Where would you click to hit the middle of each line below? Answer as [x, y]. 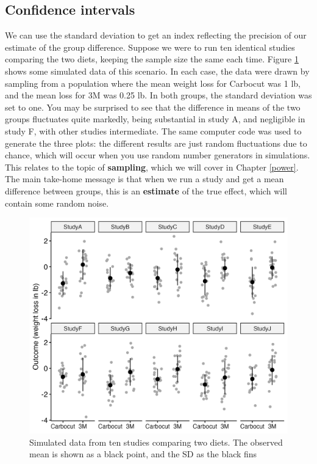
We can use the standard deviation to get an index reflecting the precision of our [156, 35]
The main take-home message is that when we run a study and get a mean [144, 179]
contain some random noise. [57, 203]
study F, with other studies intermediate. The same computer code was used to [153, 131]
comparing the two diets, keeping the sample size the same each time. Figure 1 [152, 59]
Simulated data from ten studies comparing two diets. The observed [156, 442]
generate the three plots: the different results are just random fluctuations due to [156, 143]
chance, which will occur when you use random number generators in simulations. [158, 155]
